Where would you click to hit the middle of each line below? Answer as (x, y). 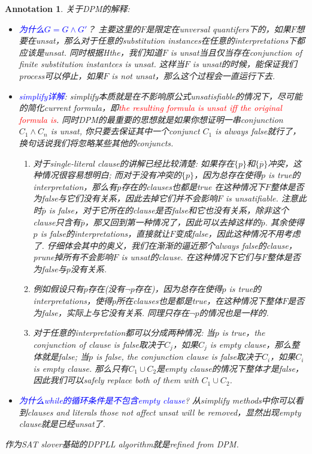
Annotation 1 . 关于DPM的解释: (67, 8)
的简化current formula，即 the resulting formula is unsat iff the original (150, 108)
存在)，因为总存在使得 (178, 289)
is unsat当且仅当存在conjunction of (236, 52)
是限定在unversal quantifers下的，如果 (218, 28)
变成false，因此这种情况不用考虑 (238, 234)
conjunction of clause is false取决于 (99, 344)
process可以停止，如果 (61, 75)
